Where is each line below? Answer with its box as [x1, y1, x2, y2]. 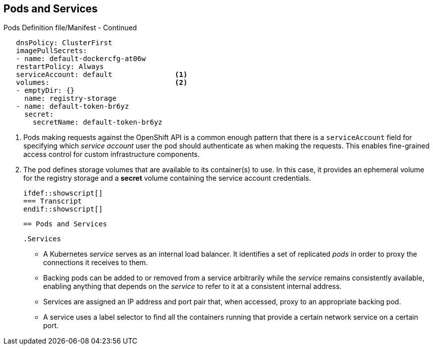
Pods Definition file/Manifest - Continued [3, 23, 137, 32]
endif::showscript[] [23, 205, 103, 213]
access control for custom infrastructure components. [23, 150, 200, 159]
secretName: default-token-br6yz [33, 118, 163, 127]
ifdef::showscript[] [23, 189, 103, 198]
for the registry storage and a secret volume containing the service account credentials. [23, 174, 311, 183]
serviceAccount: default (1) [16, 70, 187, 79]
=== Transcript [23, 197, 82, 206]
